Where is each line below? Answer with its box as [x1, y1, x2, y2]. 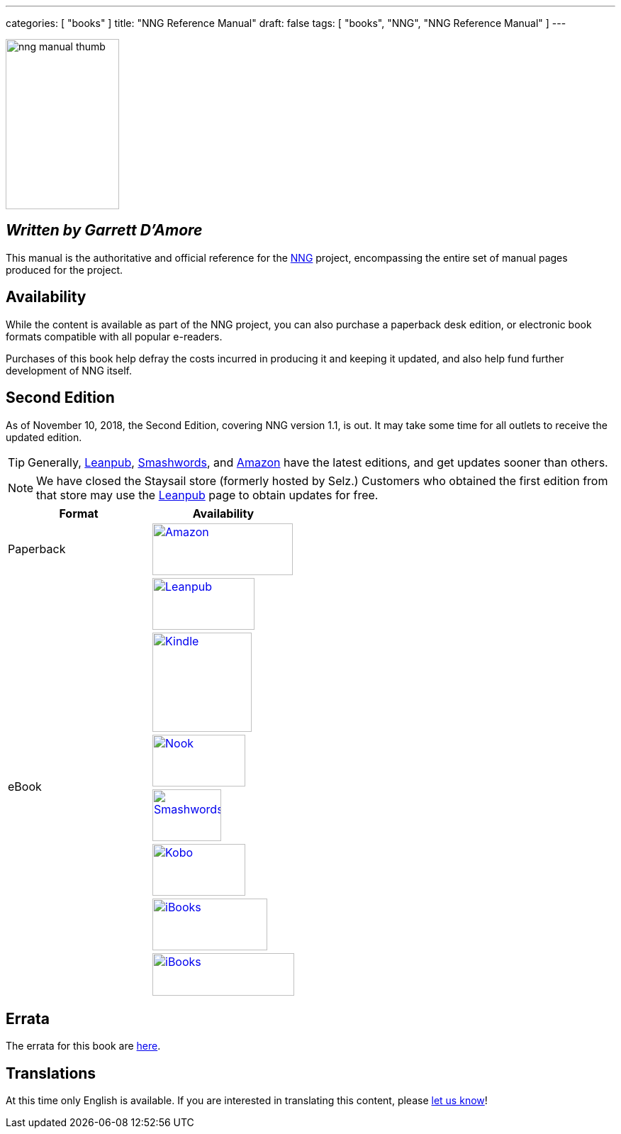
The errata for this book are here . [6, 1040, 161, 1052]
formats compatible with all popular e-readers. [6, 330, 223, 343]
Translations [6, 1064, 96, 1082]
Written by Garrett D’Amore [6, 221, 203, 240]
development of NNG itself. [6, 364, 132, 377]
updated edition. [6, 430, 82, 443]
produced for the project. [6, 263, 123, 276]
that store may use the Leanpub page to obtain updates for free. [36, 487, 379, 502]
